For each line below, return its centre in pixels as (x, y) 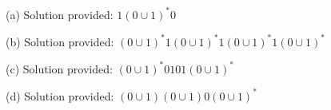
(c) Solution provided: (59, 68)
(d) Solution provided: (60, 95)
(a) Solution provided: (60, 14)
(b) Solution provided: (60, 41)
